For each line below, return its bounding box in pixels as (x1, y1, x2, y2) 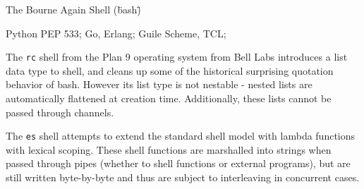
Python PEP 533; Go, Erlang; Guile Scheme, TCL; (6, 25, 226, 40)
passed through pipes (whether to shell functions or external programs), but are (6, 156, 351, 171)
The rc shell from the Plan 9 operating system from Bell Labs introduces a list (6, 49, 348, 64)
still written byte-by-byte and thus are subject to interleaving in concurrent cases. (6, 170, 360, 185)
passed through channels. (6, 104, 114, 119)
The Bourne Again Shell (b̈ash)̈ (6, 2, 141, 16)
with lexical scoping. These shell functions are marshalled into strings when (6, 142, 332, 157)
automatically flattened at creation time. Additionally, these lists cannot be (6, 91, 332, 106)
